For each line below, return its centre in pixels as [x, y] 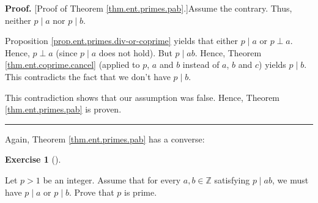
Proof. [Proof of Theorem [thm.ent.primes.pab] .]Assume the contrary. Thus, [149, 8]
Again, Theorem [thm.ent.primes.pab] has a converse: [105, 138]
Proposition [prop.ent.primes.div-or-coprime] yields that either [122, 41]
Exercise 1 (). [33, 159]
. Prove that [91, 192]
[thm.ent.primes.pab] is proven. [63, 109]
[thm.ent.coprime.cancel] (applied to [72, 65]
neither [18, 20]
